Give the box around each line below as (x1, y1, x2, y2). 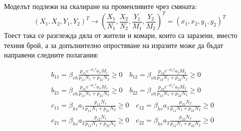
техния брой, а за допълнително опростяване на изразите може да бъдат (4, 39, 224, 50)
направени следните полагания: (4, 49, 99, 60)
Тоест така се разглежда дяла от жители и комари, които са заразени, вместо (4, 30, 238, 40)
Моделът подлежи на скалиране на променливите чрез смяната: (4, 1, 197, 11)
